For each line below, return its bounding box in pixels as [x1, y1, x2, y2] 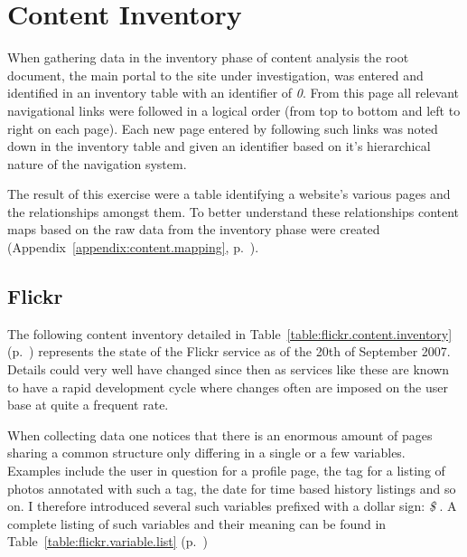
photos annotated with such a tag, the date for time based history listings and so [7, 478, 456, 497]
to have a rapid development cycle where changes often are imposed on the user [7, 377, 448, 396]
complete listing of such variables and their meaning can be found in [7, 514, 387, 533]
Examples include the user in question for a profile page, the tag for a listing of [7, 461, 445, 480]
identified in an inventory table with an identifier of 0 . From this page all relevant [7, 83, 459, 102]
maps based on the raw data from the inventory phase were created [7, 220, 380, 239]
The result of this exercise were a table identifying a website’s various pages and [7, 184, 451, 203]
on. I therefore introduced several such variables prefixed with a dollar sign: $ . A [7, 496, 457, 515]
